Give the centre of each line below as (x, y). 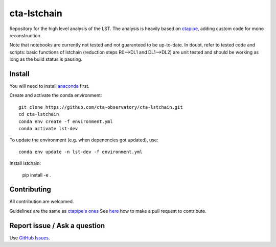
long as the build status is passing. (46, 59)
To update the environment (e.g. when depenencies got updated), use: (84, 140)
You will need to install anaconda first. (49, 86)
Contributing (30, 190)
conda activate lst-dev (48, 128)
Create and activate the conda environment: (56, 95)
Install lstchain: (25, 163)
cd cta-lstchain (39, 114)
